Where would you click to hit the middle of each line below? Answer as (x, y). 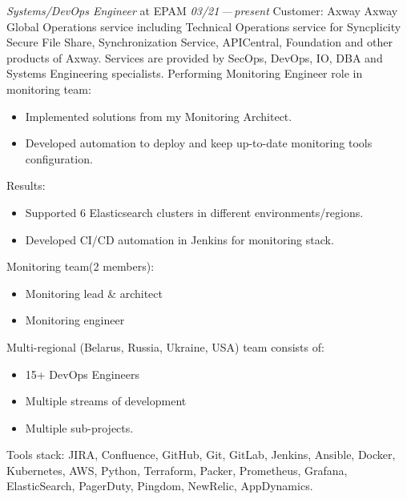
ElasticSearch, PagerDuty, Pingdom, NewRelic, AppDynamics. (160, 486)
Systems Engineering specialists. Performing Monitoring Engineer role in (185, 73)
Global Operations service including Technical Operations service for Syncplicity (204, 26)
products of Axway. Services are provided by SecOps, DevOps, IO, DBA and (195, 57)
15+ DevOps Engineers (82, 374)
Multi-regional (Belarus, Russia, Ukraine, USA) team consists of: (165, 346)
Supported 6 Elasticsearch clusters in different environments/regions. (194, 212)
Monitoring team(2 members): (81, 266)
